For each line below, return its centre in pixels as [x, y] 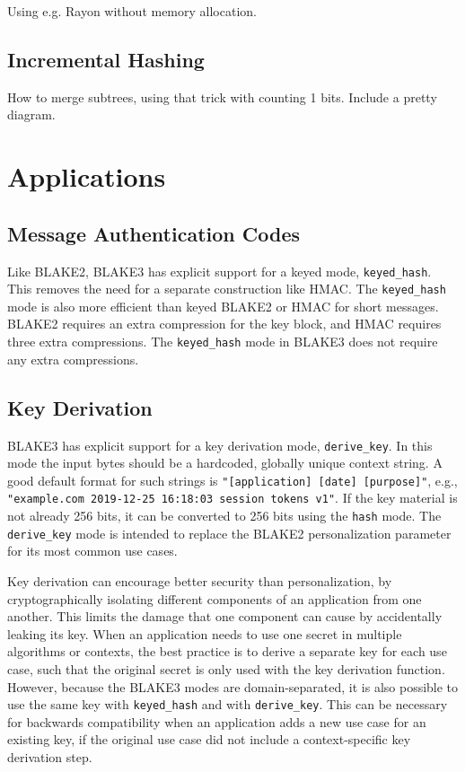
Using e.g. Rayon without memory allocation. [132, 11]
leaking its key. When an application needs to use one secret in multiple [205, 633]
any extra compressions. [73, 359]
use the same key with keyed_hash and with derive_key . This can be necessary [228, 704]
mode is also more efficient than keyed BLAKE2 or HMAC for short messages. [223, 306]
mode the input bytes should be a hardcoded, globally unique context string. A [225, 463]
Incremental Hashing [106, 59]
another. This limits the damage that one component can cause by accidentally [225, 616]
